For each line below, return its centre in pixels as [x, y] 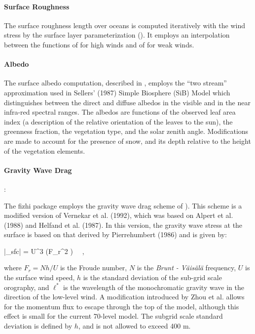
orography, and [27, 287]
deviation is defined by [38, 326]
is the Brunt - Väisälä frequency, [186, 268]
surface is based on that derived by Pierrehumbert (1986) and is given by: [115, 234]
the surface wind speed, [39, 277]
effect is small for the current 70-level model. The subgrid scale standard [113, 316]
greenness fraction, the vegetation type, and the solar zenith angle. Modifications [126, 131]
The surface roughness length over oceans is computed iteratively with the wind [125, 25]
